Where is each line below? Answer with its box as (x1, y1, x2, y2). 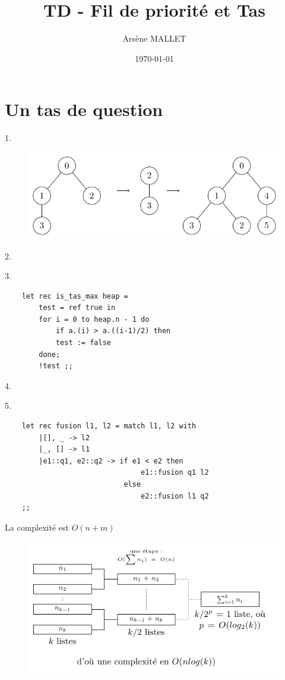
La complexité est (5, 521, 69, 533)
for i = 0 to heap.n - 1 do (39, 315, 150, 324)
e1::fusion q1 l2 (141, 468, 209, 477)
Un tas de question (5, 97, 163, 121)
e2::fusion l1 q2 (141, 491, 209, 500)
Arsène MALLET (122, 32, 186, 45)
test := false (55, 339, 111, 347)
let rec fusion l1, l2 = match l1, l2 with (21, 422, 197, 431)
